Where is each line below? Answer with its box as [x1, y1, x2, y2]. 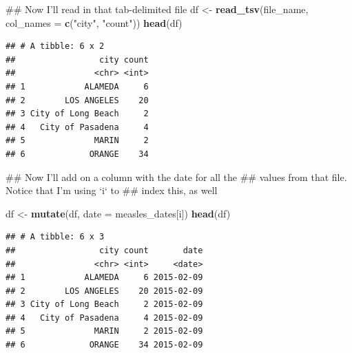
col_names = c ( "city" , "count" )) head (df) [6, 15, 183, 30]
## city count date [6, 245, 203, 255]
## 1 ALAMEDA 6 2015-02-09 [6, 272, 203, 283]
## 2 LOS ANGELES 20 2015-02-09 [6, 286, 203, 296]
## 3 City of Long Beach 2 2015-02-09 [6, 299, 203, 310]
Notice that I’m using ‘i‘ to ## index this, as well [6, 183, 218, 197]
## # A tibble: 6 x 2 [6, 41, 105, 52]
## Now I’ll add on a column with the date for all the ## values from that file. [6, 169, 347, 184]
